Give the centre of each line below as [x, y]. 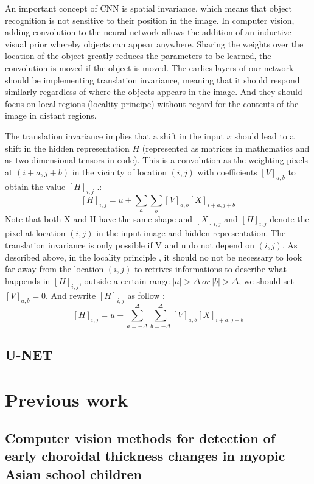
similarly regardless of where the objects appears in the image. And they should [154, 92]
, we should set [267, 280]
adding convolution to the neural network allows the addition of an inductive [148, 32]
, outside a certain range [124, 280]
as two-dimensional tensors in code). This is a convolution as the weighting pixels [157, 160]
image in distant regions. [51, 115]
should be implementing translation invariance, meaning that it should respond [152, 79]
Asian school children [73, 473]
